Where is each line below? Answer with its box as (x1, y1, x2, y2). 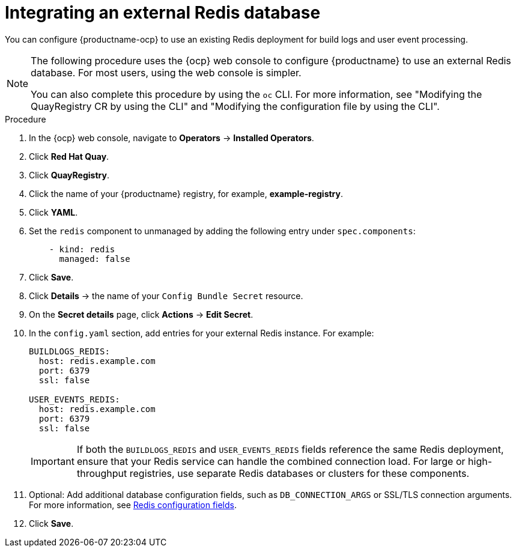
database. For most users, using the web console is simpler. (31, 66, 302, 79)
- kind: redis (49, 244, 115, 254)
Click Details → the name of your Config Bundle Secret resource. (29, 290, 303, 301)
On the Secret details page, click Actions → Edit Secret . (29, 309, 253, 320)
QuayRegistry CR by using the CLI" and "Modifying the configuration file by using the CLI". (31, 100, 440, 112)
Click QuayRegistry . (29, 169, 109, 180)
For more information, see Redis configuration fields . (29, 499, 237, 510)
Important (31, 455, 74, 467)
